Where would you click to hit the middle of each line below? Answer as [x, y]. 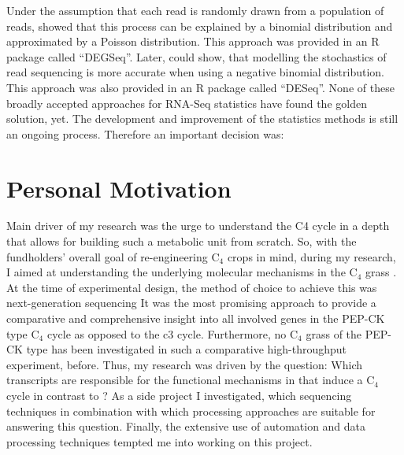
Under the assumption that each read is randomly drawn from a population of [195, 10]
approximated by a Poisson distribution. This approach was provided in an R [193, 41]
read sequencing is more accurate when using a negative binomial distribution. [195, 72]
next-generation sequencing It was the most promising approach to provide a [191, 303]
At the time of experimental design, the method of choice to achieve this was [192, 287]
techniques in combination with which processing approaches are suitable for [191, 411]
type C [23, 333]
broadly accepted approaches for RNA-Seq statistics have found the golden [187, 103]
